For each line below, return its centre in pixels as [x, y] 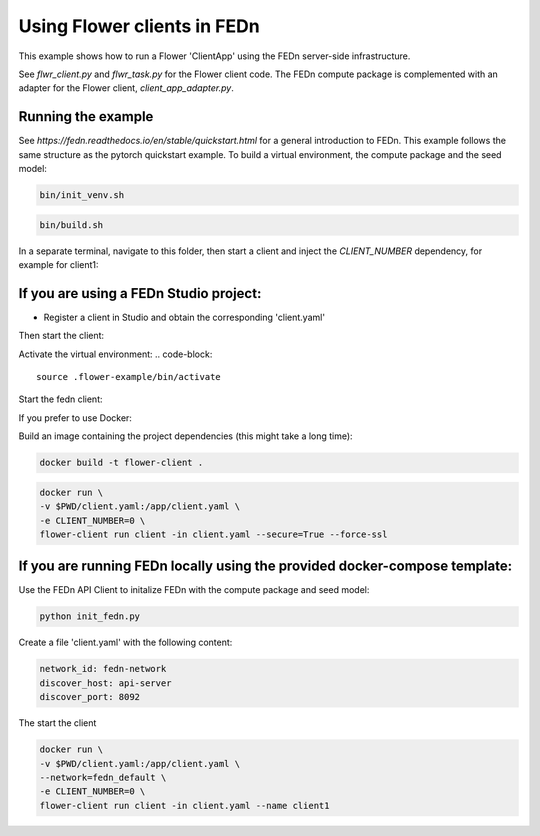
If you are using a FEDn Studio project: [140, 293]
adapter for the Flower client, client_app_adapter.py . [126, 88]
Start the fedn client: [60, 399]
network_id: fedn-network [103, 669]
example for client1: [58, 264]
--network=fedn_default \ [103, 777]
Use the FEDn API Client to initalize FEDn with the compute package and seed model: [194, 590]
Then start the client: [61, 336]
